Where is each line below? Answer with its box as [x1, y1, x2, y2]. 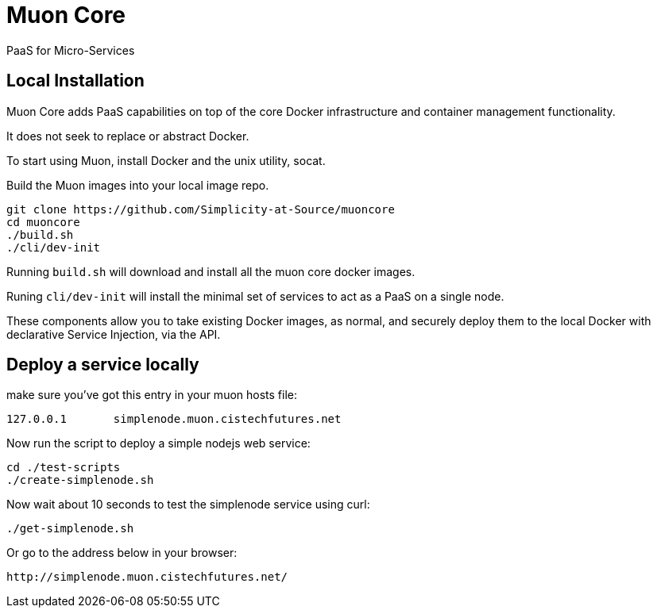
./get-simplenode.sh [6, 522, 134, 535]
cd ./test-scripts [6, 461, 121, 474]
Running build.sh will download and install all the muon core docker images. [6, 264, 415, 278]
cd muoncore [6, 215, 80, 228]
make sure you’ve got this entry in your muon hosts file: [6, 388, 298, 402]
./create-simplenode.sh [6, 474, 154, 487]
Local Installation [6, 71, 145, 91]
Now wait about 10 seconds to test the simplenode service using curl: [6, 497, 370, 512]
